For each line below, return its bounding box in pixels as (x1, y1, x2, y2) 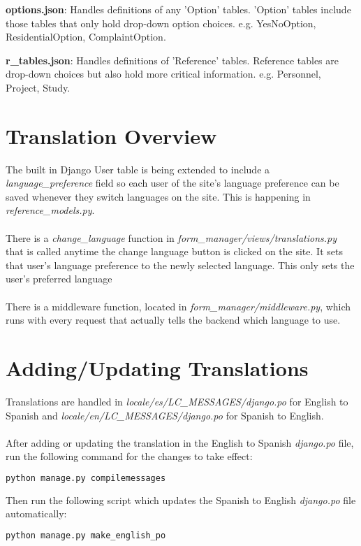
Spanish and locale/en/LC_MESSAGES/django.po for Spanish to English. (6, 408, 324, 422)
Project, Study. (6, 80, 71, 94)
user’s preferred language (6, 271, 112, 286)
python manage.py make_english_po (6, 530, 166, 540)
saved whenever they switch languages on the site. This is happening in (6, 189, 311, 203)
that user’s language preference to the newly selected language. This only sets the (6, 257, 355, 272)
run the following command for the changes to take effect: (6, 449, 253, 464)
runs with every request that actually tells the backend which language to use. (6, 312, 341, 327)
